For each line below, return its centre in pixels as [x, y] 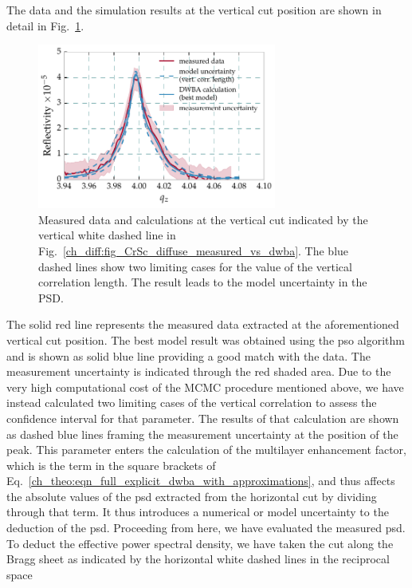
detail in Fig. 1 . [45, 25]
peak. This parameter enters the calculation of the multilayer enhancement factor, [206, 450]
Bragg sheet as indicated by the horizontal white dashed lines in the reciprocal [198, 559]
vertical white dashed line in [107, 235]
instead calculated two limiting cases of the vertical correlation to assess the [192, 403]
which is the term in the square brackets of [111, 465]
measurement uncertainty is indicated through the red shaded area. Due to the [199, 371]
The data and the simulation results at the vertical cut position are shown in [194, 10]
